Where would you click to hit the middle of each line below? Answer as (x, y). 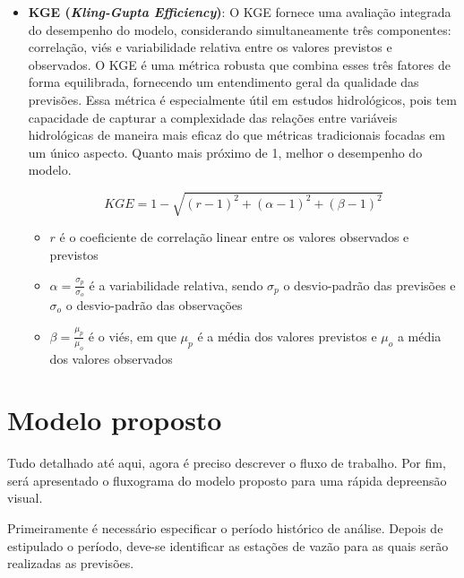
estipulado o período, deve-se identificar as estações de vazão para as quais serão (228, 545)
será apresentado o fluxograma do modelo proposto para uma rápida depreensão (227, 480)
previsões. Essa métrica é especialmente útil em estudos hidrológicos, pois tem (242, 99)
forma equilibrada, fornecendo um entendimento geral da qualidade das (223, 82)
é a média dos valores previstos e (287, 336)
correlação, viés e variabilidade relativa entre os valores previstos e (210, 47)
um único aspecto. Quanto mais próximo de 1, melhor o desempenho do (225, 152)
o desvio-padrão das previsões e (369, 285)
